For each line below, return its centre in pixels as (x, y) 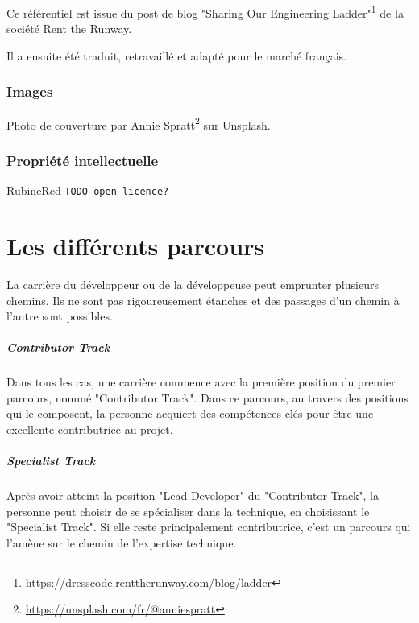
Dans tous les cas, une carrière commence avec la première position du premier (201, 382)
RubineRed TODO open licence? (88, 190)
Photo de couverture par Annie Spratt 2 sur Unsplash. (139, 123)
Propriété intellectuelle (83, 160)
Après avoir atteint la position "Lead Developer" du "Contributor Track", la (193, 495)
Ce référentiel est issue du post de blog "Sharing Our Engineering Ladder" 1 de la (205, 12)
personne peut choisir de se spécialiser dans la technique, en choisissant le (188, 511)
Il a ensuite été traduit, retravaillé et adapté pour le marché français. (176, 55)
